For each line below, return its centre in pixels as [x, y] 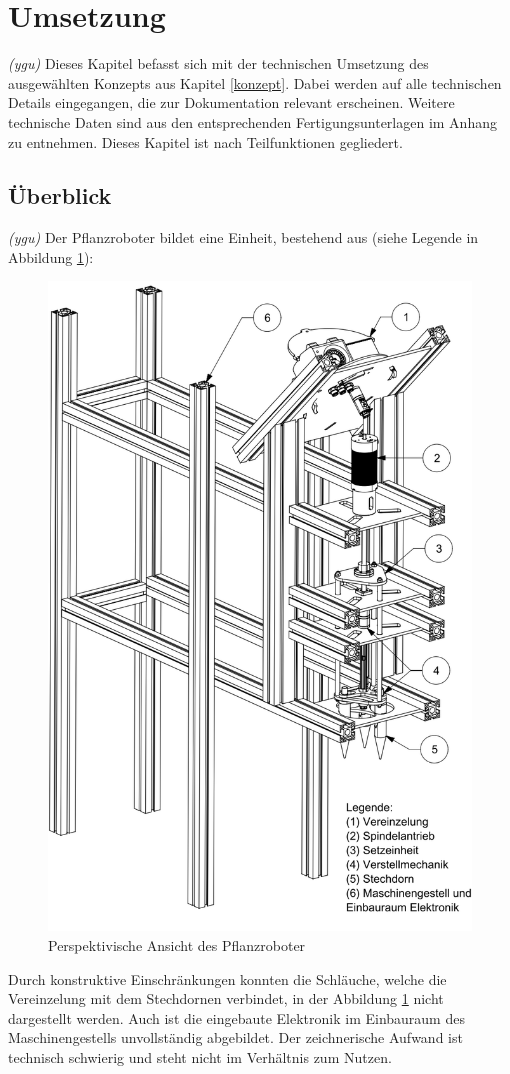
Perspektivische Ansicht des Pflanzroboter [177, 945]
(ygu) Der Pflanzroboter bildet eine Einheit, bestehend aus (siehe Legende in [243, 237]
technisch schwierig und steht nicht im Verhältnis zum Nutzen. [200, 1057]
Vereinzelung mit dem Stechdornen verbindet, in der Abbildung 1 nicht [226, 998]
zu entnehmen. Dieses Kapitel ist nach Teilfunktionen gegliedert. [205, 141]
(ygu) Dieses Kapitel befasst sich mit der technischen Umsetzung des [218, 63]
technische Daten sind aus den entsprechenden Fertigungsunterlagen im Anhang [252, 121]
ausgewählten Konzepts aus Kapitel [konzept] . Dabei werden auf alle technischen [255, 82]
